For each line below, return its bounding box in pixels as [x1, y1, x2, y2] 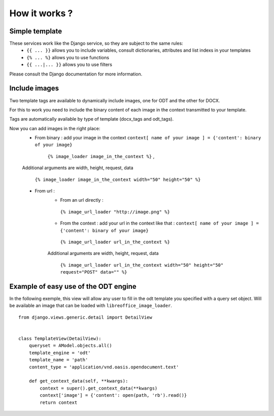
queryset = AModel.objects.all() [28, 343, 113, 349]
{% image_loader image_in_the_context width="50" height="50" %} [35, 176, 201, 182]
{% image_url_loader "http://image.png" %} [60, 209, 170, 215]
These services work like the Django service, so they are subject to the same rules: [9, 41, 184, 47]
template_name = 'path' [28, 357, 88, 363]
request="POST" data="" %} [60, 269, 127, 275]
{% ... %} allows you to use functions [26, 54, 109, 60]
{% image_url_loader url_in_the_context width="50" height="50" [60, 262, 224, 268]
